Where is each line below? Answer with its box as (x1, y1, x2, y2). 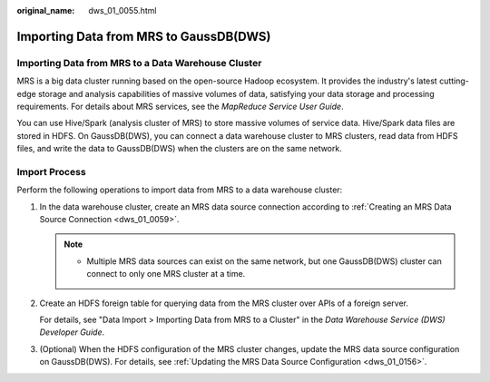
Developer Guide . (39, 327, 104, 338)
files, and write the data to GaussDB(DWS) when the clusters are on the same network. (16, 143, 342, 154)
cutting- (438, 75, 469, 86)
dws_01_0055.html (88, 5, 157, 15)
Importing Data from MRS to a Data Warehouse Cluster (16, 56, 262, 69)
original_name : (16, 5, 75, 15)
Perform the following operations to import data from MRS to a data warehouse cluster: (16, 184, 343, 195)
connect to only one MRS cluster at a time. (86, 269, 246, 279)
